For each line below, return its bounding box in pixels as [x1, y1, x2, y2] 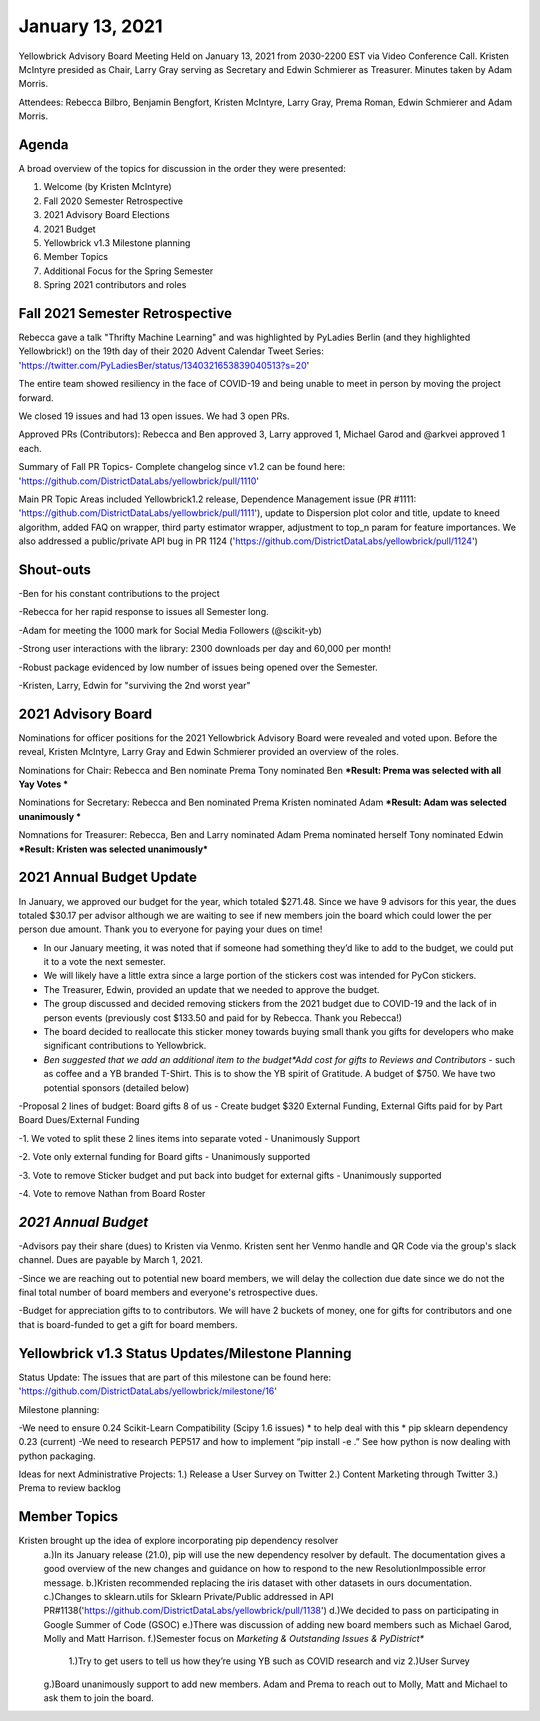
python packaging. [18, 1450, 96, 1462]
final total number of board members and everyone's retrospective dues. [18, 1286, 319, 1299]
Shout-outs [18, 561, 92, 578]
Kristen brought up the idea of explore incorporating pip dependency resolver [18, 1535, 339, 1547]
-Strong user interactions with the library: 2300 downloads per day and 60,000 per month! [18, 643, 392, 655]
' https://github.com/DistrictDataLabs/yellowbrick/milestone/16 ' [18, 1385, 277, 1397]
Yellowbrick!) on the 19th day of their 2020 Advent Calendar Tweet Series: [18, 345, 325, 357]
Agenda [18, 136, 69, 153]
